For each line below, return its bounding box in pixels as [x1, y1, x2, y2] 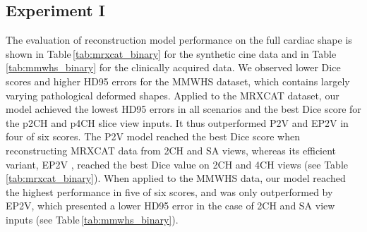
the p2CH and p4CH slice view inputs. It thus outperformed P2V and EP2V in [6, 115, 349, 130]
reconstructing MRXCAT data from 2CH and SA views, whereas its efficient [6, 142, 337, 157]
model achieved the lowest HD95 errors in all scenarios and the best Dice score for [6, 102, 361, 116]
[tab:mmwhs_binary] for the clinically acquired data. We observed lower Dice [6, 60, 341, 75]
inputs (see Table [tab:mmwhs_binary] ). [6, 212, 179, 226]
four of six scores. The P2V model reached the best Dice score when [6, 129, 300, 144]
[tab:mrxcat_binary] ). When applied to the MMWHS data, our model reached [6, 171, 346, 185]
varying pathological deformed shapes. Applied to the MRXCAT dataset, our [6, 87, 339, 102]
